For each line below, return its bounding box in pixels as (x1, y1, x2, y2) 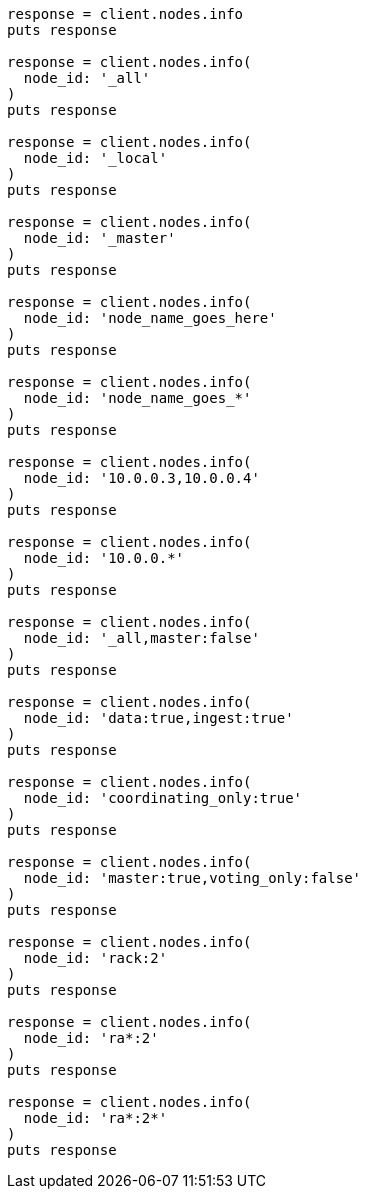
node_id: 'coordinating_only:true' (23, 790, 303, 806)
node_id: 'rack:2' (23, 950, 168, 966)
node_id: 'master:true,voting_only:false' (23, 870, 362, 886)
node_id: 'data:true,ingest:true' (23, 710, 294, 726)
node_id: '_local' (23, 150, 168, 166)
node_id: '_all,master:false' (23, 630, 260, 646)
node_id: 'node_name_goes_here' (23, 310, 277, 326)
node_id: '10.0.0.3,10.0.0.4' (23, 470, 260, 486)
